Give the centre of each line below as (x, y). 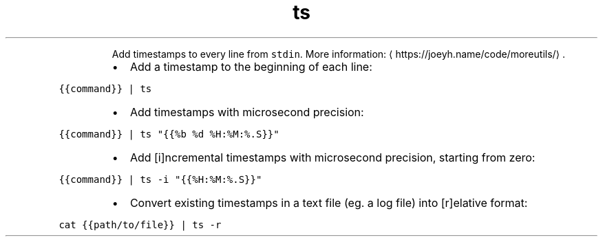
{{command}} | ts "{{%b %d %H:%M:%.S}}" (169, 134)
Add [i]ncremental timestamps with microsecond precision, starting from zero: (332, 157)
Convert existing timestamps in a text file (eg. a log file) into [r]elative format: (329, 202)
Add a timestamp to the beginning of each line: (251, 66)
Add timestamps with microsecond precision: (247, 112)
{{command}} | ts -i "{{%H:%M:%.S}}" (160, 179)
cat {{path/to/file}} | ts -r (140, 224)
